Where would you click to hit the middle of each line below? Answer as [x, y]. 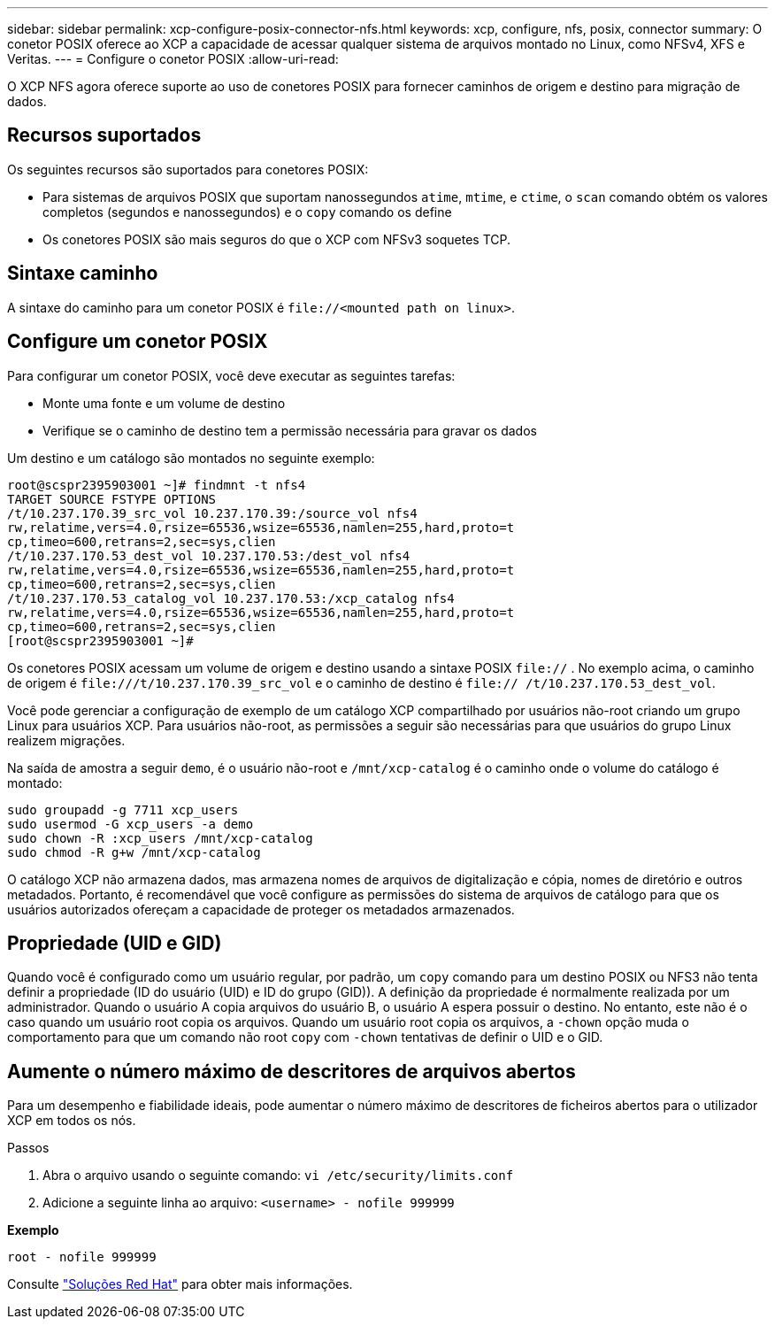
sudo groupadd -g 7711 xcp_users [123, 809]
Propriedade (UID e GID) [115, 943]
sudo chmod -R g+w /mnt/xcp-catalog [134, 852]
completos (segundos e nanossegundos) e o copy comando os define [247, 212]
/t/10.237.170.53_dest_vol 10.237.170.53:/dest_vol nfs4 [209, 555]
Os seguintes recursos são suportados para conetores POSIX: [188, 169]
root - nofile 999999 [82, 1257]
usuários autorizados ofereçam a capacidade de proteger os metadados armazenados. [261, 909]
